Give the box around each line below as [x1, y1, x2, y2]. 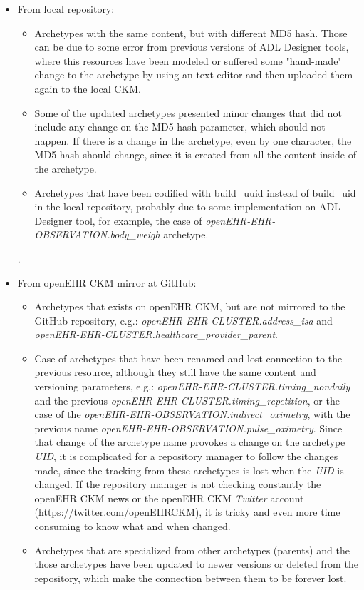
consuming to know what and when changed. [34, 519, 231, 533]
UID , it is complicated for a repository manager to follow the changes [34, 449, 338, 464]
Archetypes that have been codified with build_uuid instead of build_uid [34, 185, 356, 200]
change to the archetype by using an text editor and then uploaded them [34, 67, 353, 82]
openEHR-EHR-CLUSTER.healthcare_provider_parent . [34, 327, 278, 342]
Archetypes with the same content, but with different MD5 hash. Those [34, 25, 348, 40]
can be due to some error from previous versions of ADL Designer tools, [34, 39, 349, 54]
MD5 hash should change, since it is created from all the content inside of [34, 147, 356, 162]
